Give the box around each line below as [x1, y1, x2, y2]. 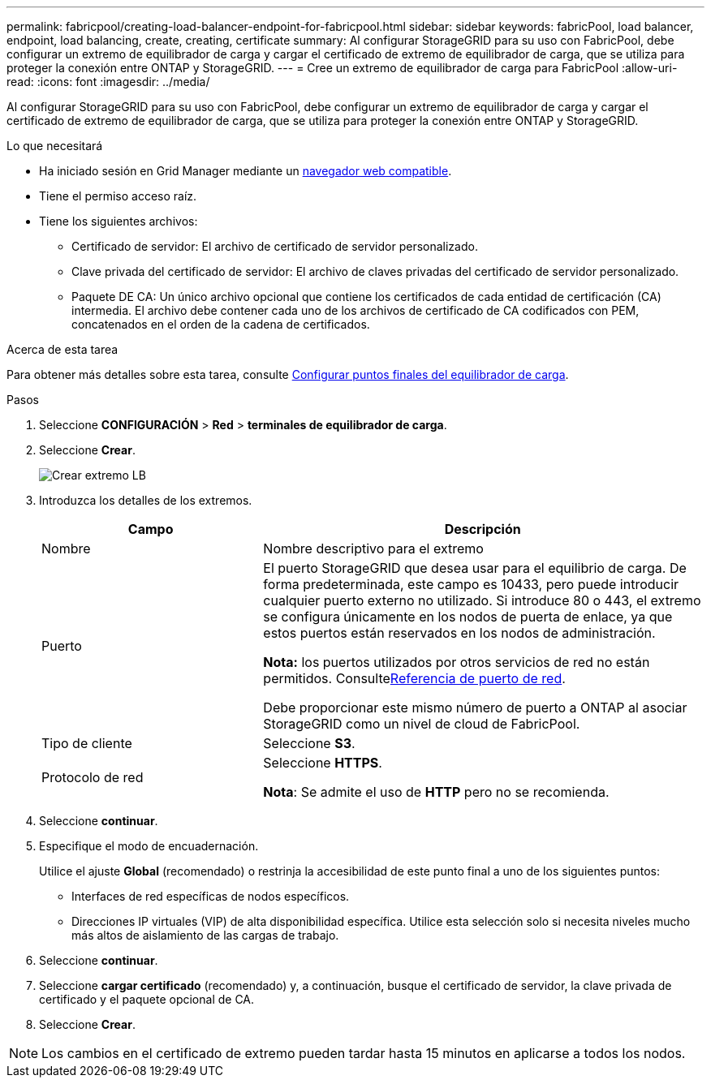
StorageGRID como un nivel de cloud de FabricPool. [263, 716, 580, 732]
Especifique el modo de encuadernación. [39, 839, 259, 853]
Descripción [444, 521, 521, 537]
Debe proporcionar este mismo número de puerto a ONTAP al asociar [263, 699, 687, 716]
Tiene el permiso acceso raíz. [39, 189, 197, 203]
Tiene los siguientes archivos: [39, 214, 198, 228]
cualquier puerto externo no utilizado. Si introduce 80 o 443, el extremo [263, 592, 701, 609]
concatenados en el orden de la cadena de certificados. [71, 317, 370, 331]
